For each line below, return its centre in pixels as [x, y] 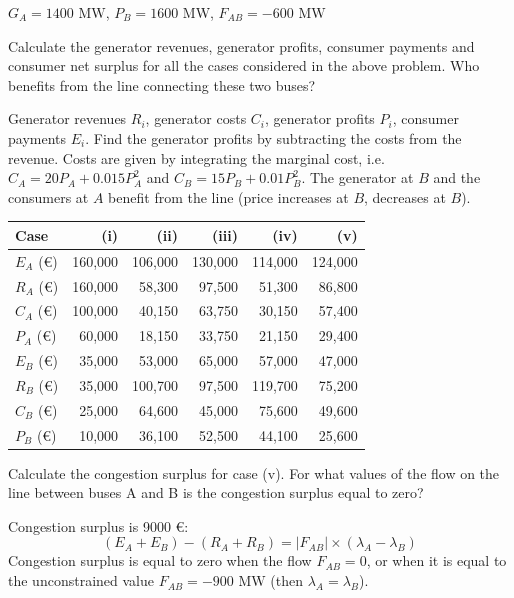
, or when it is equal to [436, 560]
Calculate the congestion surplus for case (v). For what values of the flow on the [254, 472]
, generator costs [196, 118]
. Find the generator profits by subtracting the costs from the [273, 137]
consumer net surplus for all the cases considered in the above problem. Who [244, 65]
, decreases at [405, 196]
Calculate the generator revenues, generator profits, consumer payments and [241, 45]
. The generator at [357, 177]
